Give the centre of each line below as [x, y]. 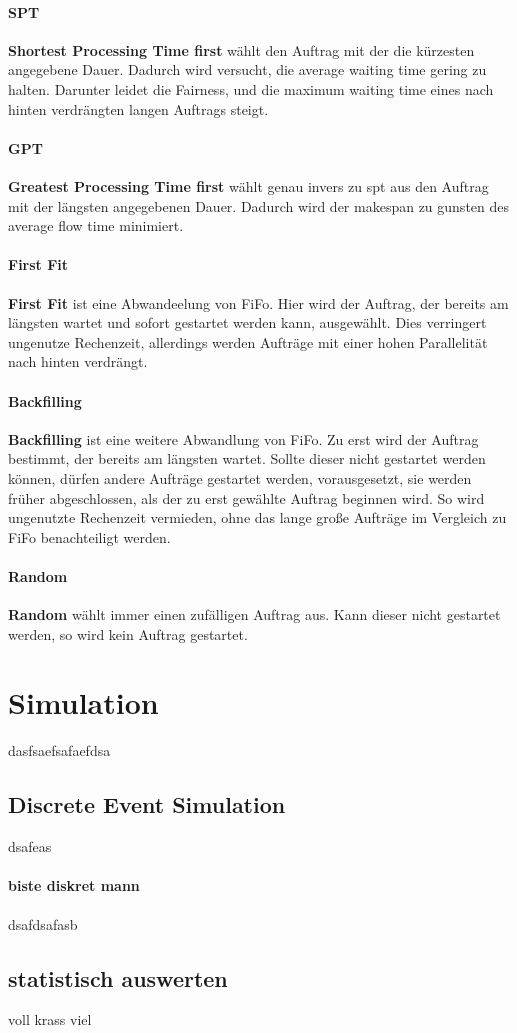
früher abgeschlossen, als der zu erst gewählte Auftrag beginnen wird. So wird [246, 497]
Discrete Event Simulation [147, 804]
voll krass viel [50, 1019]
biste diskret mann [74, 885]
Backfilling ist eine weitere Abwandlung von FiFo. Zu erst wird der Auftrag [243, 438]
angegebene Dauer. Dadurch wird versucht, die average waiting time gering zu [247, 69]
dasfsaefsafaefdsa [59, 750]
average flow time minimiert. [96, 225]
